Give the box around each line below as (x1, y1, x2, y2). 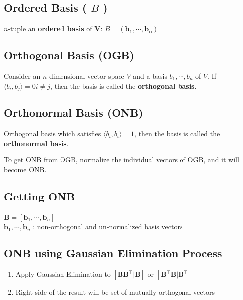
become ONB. (4, 164, 47, 175)
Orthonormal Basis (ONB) (4, 105, 143, 120)
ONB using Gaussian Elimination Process (4, 246, 222, 261)
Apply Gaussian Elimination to (15, 269, 111, 279)
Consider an (4, 71, 41, 81)
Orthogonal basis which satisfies (4, 128, 101, 139)
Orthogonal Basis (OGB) (4, 48, 134, 63)
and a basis (133, 71, 167, 81)
